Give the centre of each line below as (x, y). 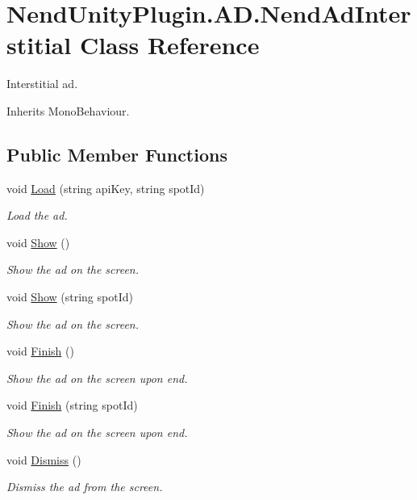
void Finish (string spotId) (72, 405)
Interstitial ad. (42, 84)
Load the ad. (37, 215)
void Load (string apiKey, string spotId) (106, 188)
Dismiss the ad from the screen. (85, 487)
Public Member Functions (117, 154)
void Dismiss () (44, 459)
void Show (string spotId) (70, 297)
